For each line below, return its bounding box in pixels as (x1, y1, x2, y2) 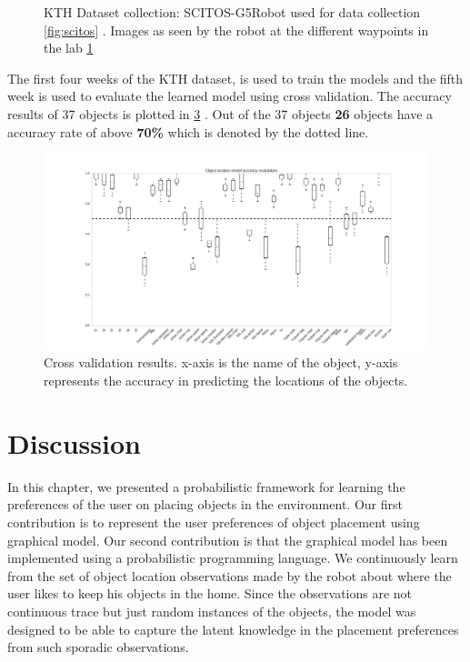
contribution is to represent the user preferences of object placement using (7, 512, 420, 531)
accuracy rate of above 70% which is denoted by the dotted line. (7, 122, 369, 141)
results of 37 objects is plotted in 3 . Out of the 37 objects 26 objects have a (7, 104, 434, 123)
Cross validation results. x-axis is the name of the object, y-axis (44, 353, 398, 372)
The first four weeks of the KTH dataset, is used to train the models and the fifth (7, 68, 464, 87)
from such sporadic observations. (7, 637, 189, 657)
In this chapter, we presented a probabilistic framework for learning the (7, 476, 405, 496)
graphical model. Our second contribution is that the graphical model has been (7, 530, 448, 549)
